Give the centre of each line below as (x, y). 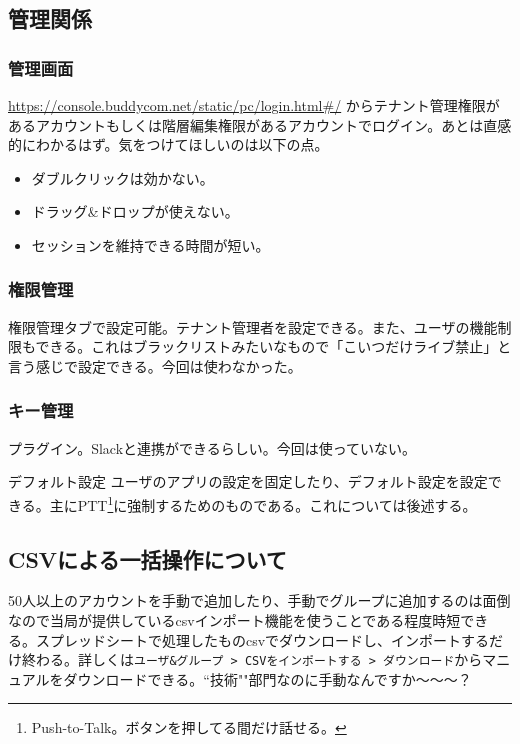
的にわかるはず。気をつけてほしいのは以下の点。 (168, 144)
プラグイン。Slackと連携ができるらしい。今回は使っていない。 (212, 447)
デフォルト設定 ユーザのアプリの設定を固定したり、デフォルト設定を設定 (248, 481)
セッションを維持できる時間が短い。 (150, 244)
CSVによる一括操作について (147, 558)
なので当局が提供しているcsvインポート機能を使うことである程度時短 (234, 620)
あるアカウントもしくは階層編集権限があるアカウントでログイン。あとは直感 (260, 124)
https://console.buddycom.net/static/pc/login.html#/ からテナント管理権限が (254, 105)
